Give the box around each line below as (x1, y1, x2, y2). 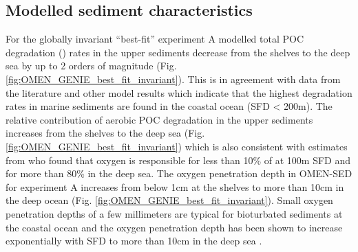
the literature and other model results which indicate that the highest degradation (6, 85, 352, 100)
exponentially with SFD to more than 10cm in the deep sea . (6, 233, 262, 248)
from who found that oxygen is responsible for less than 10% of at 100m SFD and (6, 152, 351, 167)
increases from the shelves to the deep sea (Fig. (6, 126, 205, 140)
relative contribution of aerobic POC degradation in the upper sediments (6, 112, 313, 126)
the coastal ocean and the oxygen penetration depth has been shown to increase (6, 220, 343, 234)
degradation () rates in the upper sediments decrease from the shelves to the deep (6, 45, 350, 59)
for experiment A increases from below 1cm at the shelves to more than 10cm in (6, 179, 344, 194)
